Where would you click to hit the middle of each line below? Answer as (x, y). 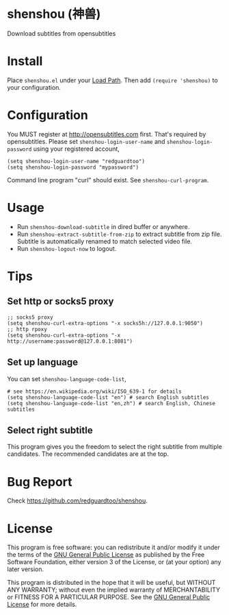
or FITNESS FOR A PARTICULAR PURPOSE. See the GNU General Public (109, 597)
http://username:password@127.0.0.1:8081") (70, 341)
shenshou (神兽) (54, 14)
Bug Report (40, 482)
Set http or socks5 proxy (60, 301)
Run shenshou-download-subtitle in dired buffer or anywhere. (103, 226)
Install (25, 61)
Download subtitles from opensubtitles (62, 33)
